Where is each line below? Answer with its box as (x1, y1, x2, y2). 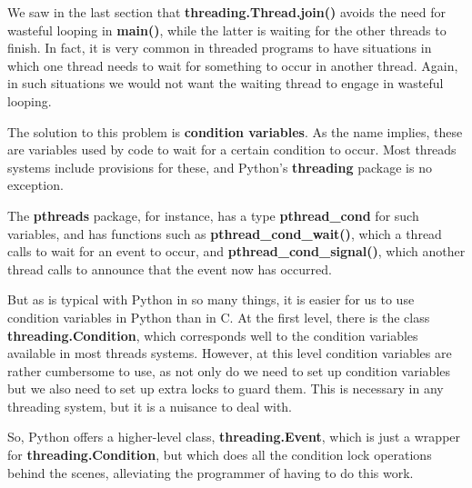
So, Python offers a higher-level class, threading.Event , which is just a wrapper (7, 427, 461, 446)
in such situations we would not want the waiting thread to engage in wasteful (7, 74, 444, 93)
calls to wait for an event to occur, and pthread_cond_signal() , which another (7, 242, 466, 261)
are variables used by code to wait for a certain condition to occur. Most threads (7, 140, 457, 159)
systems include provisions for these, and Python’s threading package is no (7, 157, 432, 176)
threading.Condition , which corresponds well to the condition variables (7, 325, 418, 344)
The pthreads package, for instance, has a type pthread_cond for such (7, 205, 419, 224)
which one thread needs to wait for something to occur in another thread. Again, (7, 55, 458, 75)
